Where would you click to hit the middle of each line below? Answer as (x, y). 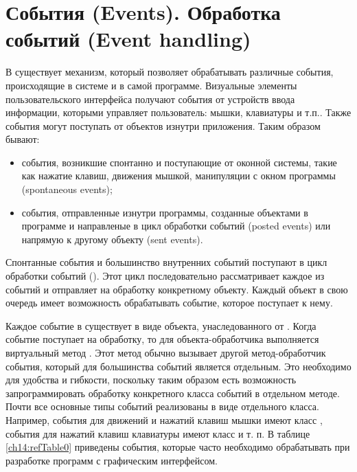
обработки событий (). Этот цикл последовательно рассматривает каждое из (165, 276)
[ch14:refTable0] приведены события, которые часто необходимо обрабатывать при (178, 447)
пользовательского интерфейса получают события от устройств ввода (150, 99)
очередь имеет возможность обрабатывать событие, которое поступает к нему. (169, 303)
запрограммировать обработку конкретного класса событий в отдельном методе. (173, 393)
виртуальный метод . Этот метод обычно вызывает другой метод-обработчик (166, 352)
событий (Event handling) (128, 39)
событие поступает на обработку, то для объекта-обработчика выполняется (162, 339)
